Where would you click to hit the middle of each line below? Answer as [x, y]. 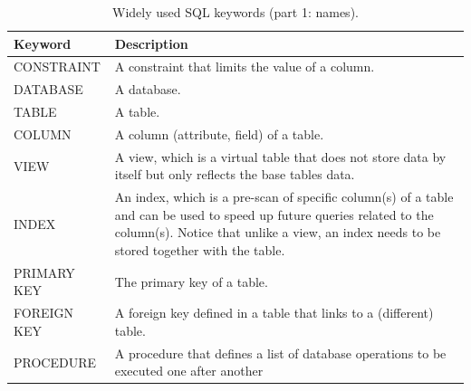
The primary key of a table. [191, 281]
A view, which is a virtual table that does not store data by [280, 156]
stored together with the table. [200, 250]
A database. [148, 89]
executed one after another [189, 371]
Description [151, 43]
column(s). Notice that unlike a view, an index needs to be [278, 232]
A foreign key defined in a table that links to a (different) [274, 313]
